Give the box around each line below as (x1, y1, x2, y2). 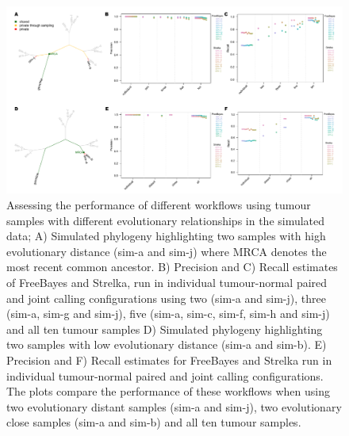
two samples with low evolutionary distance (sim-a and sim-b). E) (6, 336, 327, 353)
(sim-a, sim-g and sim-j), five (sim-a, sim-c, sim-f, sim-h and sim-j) (6, 305, 330, 322)
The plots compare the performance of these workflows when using (6, 383, 330, 400)
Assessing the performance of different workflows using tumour (6, 197, 311, 213)
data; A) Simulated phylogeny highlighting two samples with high (6, 228, 326, 244)
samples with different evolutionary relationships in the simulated (6, 212, 325, 228)
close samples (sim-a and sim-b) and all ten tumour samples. (6, 414, 301, 430)
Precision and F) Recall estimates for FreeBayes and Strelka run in (6, 351, 332, 368)
